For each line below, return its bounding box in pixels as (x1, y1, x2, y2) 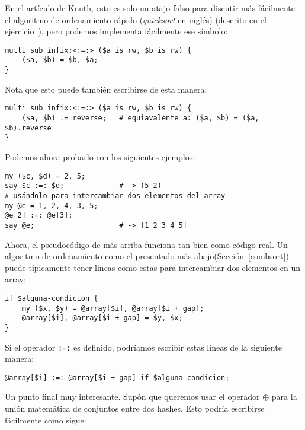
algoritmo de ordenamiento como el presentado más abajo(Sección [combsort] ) (5, 250, 289, 262)
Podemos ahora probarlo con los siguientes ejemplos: (5, 150, 195, 163)
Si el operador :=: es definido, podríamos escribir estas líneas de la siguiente (5, 340, 282, 353)
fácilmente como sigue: (5, 413, 86, 426)
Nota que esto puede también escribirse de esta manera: (5, 82, 207, 95)
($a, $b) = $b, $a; (21, 56, 98, 65)
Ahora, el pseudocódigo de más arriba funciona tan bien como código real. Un (5, 238, 288, 250)
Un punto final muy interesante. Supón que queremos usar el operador (5, 390, 260, 403)
